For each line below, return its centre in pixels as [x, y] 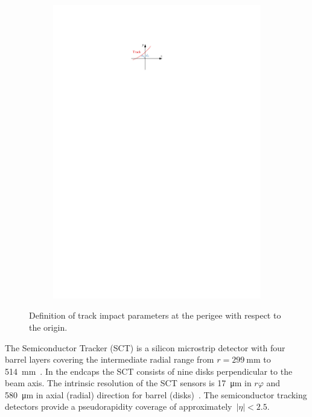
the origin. [48, 327]
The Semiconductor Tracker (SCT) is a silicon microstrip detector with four [145, 347]
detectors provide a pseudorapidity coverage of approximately [119, 406]
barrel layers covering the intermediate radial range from [110, 359]
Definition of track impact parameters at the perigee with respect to [155, 315]
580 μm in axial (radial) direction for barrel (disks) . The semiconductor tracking [156, 394]
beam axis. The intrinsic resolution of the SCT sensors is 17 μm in [128, 383]
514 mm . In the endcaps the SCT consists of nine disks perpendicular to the [149, 371]
